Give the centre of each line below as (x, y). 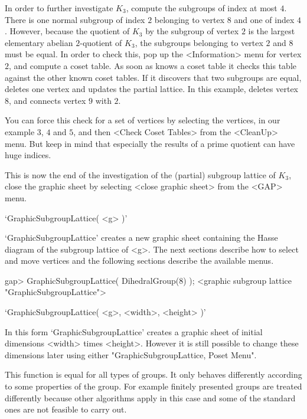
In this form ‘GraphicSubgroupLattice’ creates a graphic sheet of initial (134, 331)
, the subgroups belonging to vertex (199, 42)
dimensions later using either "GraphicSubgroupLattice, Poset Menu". (131, 354)
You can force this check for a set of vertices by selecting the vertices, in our (143, 120)
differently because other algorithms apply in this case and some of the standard (150, 397)
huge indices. (28, 155)
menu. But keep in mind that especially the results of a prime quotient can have (150, 143)
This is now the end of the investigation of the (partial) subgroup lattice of (140, 174)
